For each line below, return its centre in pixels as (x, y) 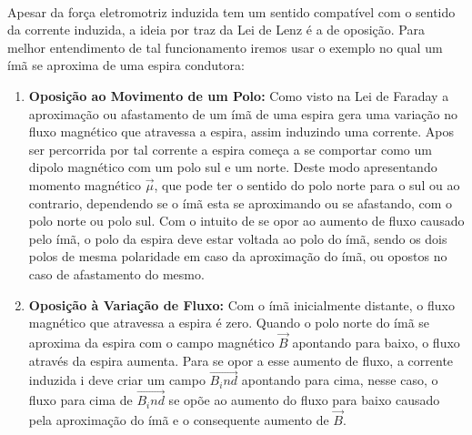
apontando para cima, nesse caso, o (340, 380)
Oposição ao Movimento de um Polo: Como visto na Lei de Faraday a (239, 95)
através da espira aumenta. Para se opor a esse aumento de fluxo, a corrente (241, 360)
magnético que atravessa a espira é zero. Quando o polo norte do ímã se (229, 323)
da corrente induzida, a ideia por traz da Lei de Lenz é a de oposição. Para (216, 30)
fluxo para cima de (80, 400)
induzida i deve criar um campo (117, 380)
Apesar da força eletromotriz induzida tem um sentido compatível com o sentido (231, 11)
